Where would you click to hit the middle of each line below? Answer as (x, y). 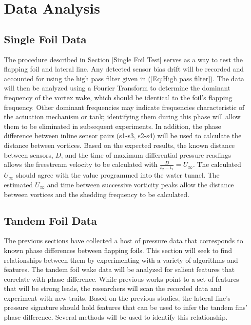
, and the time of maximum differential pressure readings (146, 154)
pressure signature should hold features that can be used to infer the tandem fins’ (126, 307)
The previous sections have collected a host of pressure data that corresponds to (124, 241)
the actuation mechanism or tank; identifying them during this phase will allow (122, 117)
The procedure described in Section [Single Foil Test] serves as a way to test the (124, 59)
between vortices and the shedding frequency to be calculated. (97, 194)
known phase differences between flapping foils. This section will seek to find (118, 250)
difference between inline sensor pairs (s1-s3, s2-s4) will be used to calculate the (123, 135)
